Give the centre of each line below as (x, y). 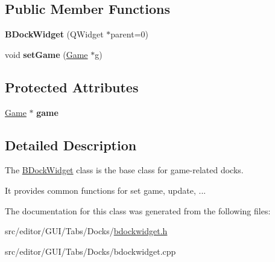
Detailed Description (71, 145)
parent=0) (129, 34)
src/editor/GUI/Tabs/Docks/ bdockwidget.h (86, 231)
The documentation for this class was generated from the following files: (138, 210)
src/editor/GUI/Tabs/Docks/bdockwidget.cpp (90, 251)
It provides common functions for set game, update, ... (106, 190)
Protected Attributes (72, 87)
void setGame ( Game (46, 54)
